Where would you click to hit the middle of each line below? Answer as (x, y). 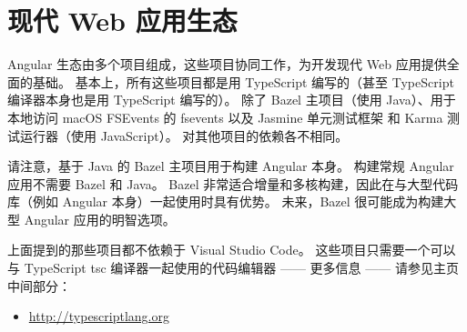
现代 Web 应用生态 (122, 20)
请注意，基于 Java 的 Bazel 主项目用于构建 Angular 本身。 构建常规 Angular (231, 166)
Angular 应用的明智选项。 (100, 219)
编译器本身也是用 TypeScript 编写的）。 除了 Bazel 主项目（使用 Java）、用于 (232, 100)
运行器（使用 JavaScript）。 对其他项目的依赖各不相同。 (184, 135)
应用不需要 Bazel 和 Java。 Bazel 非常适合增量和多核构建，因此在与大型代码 (233, 183)
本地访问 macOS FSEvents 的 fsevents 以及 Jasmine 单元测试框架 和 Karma (225, 117)
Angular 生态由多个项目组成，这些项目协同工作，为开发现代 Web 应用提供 (227, 64)
